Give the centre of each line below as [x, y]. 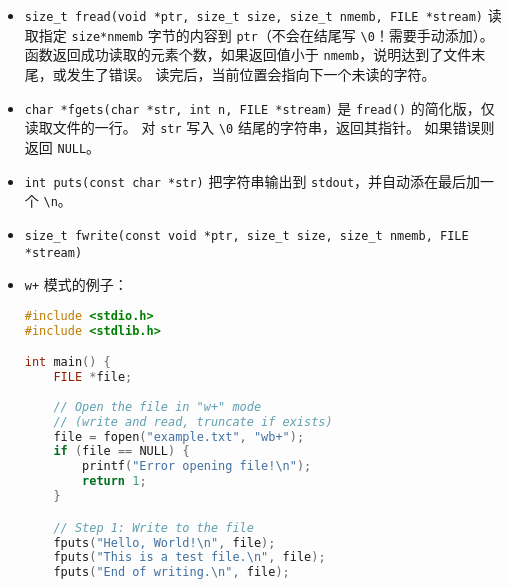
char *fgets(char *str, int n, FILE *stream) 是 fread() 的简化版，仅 [259, 107]
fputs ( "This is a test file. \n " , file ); [189, 557]
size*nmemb [107, 36]
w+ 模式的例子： [76, 284]
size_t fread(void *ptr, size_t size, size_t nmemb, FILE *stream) [253, 17]
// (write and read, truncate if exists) [193, 421]
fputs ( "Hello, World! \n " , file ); [164, 542]
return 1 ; [114, 481]
